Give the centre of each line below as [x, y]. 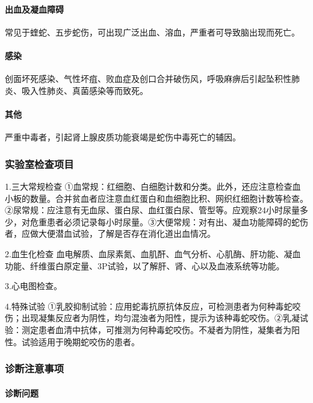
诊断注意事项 [35, 368]
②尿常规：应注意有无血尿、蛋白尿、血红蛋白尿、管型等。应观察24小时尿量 [152, 210]
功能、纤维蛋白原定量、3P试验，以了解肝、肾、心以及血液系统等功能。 [145, 265]
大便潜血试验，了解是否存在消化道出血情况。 [127, 233]
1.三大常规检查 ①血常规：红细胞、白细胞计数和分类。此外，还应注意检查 [149, 186]
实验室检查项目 [39, 164]
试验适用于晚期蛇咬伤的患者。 [80, 341]
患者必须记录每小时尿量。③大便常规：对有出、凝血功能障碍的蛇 [173, 221]
